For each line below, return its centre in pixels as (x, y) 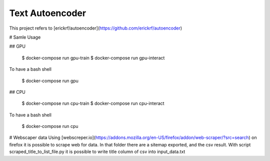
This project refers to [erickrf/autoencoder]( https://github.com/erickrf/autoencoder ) (96, 28)
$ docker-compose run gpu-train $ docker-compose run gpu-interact (93, 58)
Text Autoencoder (48, 13)
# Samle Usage (25, 37)
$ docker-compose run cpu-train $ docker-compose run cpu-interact (93, 103)
